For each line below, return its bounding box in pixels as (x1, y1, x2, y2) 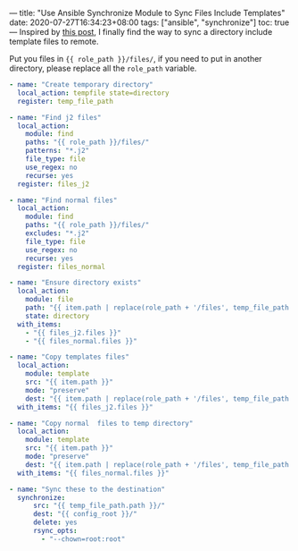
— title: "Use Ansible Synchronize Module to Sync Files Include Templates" (9, 8, 286, 18)
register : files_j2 (17, 179, 90, 189)
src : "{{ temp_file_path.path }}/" (32, 501, 166, 511)
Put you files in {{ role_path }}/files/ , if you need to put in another (9, 54, 262, 64)
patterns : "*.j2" (25, 147, 90, 156)
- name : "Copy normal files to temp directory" (9, 419, 194, 428)
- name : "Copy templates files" (9, 352, 129, 361)
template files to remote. (9, 36, 99, 47)
